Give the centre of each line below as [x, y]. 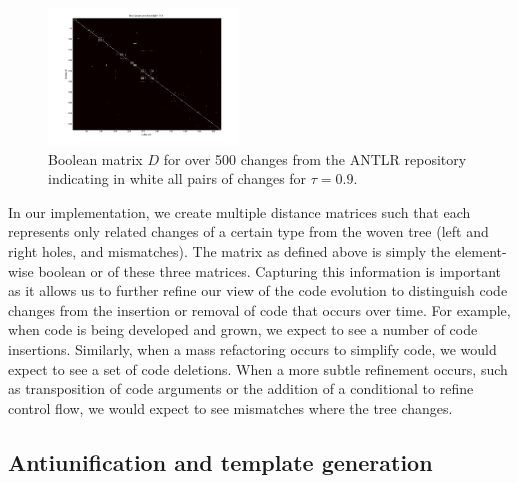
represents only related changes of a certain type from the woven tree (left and [248, 231]
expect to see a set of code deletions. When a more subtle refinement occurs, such [258, 368]
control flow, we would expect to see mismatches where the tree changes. [230, 407]
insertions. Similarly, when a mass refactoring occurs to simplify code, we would [252, 349]
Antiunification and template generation [220, 461]
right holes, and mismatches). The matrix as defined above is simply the [229, 251]
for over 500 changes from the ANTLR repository [315, 158]
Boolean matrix [95, 158]
